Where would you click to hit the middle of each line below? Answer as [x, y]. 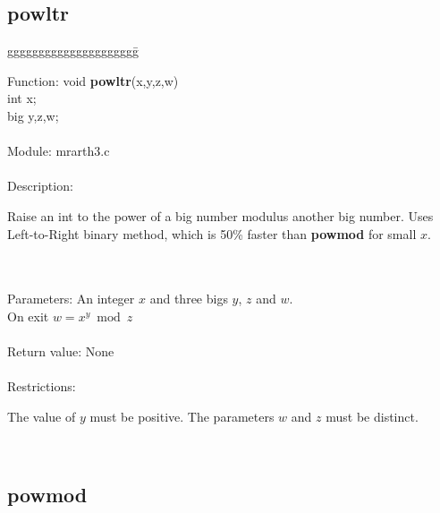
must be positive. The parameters [182, 416]
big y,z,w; [33, 115]
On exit [28, 316]
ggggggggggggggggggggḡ [73, 51]
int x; [22, 98]
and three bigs [189, 299]
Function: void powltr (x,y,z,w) [93, 80]
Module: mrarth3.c [59, 151]
